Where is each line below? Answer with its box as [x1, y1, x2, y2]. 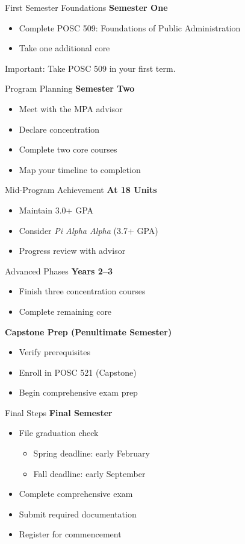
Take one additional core [19, 42, 110, 54]
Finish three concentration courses [19, 285, 146, 297]
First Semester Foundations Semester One [5, 1, 168, 13]
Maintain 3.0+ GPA [19, 203, 94, 216]
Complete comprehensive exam [19, 487, 133, 500]
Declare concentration [19, 122, 100, 135]
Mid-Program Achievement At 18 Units [5, 183, 157, 196]
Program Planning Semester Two [5, 82, 135, 95]
